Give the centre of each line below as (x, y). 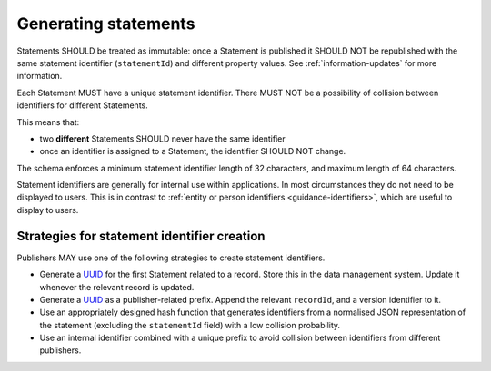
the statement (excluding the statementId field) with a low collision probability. (190, 325)
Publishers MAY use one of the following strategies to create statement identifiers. (171, 258)
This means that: (48, 122)
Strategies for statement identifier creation (141, 236)
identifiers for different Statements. (83, 105)
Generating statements (106, 24)
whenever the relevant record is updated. (117, 287)
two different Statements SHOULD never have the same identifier (162, 138)
